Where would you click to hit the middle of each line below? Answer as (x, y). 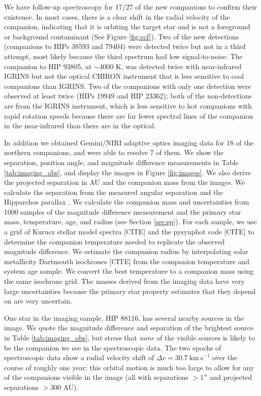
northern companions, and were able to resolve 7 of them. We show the (114, 152)
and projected (231, 377)
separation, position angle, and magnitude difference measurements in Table (121, 162)
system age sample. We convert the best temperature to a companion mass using (129, 271)
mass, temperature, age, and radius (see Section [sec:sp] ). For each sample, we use (130, 221)
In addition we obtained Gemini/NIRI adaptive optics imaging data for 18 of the (129, 142)
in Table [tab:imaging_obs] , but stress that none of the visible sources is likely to (129, 337)
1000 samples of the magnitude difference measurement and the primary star (123, 211)
